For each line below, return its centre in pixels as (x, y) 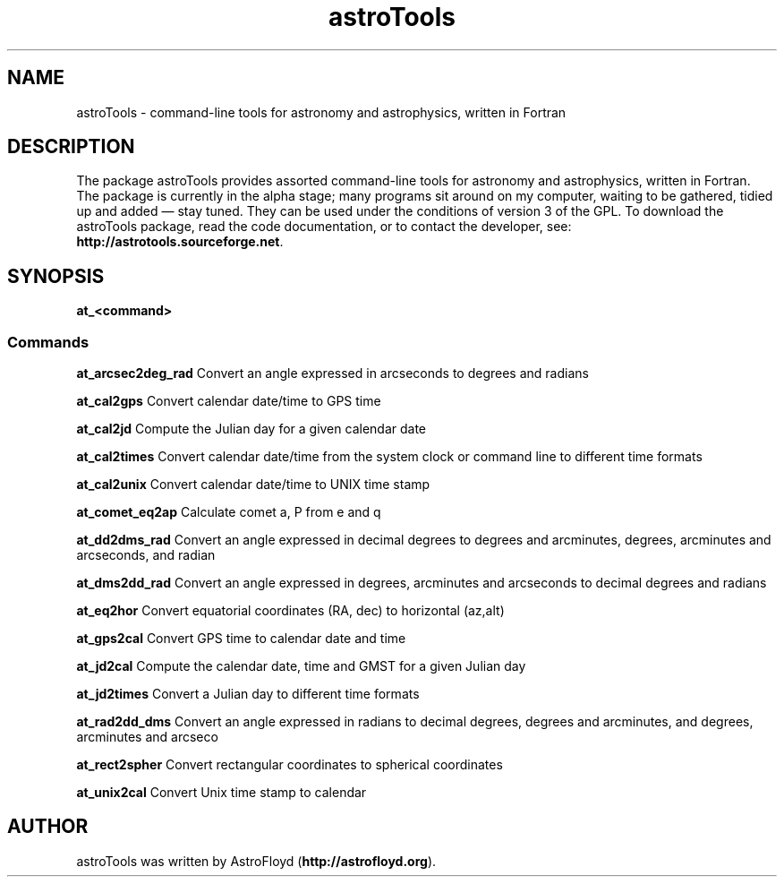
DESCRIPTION (71, 147)
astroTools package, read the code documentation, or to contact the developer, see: (324, 227)
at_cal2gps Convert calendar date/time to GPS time (229, 401)
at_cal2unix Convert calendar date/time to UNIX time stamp (253, 485)
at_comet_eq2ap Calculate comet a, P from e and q (229, 512)
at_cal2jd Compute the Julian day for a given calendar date (251, 429)
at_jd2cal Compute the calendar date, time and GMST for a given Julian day (301, 666)
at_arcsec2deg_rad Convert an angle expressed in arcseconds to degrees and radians (332, 373)
